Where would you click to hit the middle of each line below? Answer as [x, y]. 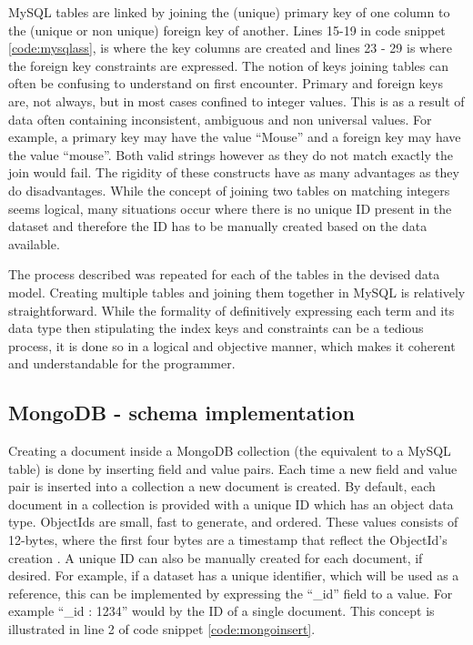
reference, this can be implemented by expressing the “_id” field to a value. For [231, 593]
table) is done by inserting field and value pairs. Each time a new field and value [233, 468]
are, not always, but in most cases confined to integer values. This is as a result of [236, 101]
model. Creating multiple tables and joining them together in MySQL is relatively [237, 292]
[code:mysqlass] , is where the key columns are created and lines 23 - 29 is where [230, 48]
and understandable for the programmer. [122, 363]
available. [34, 243]
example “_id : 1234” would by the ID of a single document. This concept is [221, 611]
